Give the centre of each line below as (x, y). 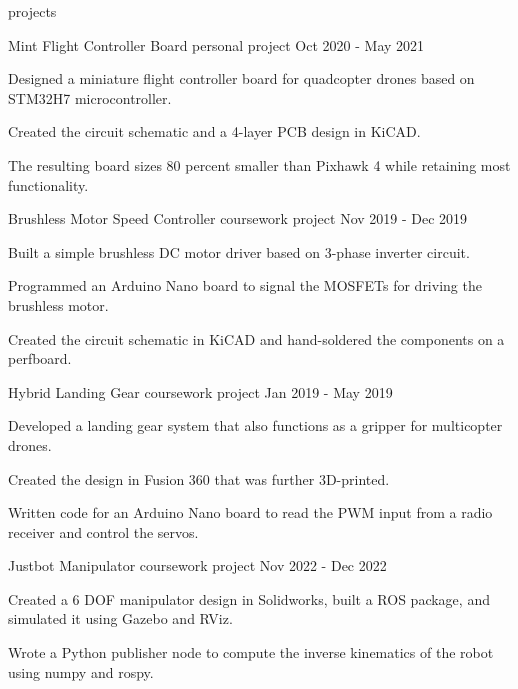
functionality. (48, 184)
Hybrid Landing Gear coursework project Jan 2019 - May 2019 (200, 391)
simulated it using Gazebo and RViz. (120, 618)
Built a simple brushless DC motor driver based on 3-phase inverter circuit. (239, 251)
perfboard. (40, 358)
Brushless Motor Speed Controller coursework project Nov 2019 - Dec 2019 (238, 218)
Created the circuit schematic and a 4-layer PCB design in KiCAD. (214, 131)
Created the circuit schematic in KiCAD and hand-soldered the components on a (256, 338)
